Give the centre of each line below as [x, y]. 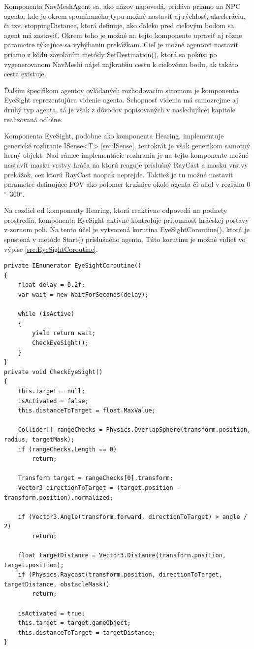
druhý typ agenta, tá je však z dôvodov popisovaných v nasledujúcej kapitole [120, 109]
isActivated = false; [53, 401]
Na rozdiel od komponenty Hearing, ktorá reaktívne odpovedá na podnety [116, 210]
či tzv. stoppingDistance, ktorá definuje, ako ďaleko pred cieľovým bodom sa [119, 25]
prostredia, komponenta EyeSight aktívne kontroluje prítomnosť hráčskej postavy [127, 220]
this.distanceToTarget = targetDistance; [87, 632]
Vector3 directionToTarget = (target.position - [99, 488]
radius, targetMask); [39, 439]
